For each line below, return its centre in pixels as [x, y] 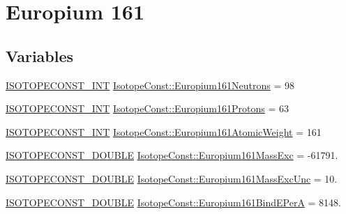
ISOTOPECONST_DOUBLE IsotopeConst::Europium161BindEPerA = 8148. [173, 202]
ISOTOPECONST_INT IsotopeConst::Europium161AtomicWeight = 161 [164, 131]
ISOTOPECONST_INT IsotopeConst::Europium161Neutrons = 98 [150, 85]
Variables [40, 55]
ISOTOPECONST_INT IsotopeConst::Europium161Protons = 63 [147, 108]
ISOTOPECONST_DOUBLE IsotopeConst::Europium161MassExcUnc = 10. [172, 178]
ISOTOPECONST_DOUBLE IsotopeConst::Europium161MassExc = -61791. [172, 155]
